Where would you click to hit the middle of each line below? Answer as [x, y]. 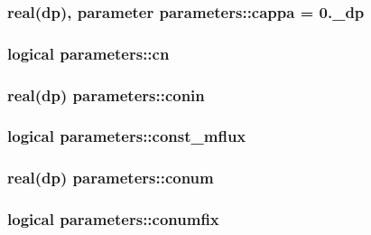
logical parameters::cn [88, 53]
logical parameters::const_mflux [127, 136]
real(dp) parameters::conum [111, 178]
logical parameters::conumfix [113, 219]
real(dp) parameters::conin [106, 94]
